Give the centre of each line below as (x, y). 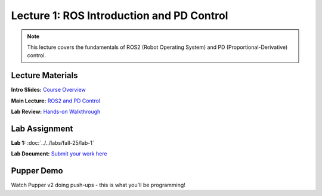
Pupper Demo (37, 171)
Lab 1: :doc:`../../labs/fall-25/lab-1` (53, 142)
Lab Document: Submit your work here (59, 154)
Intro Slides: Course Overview (48, 90)
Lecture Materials (44, 75)
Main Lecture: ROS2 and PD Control (56, 101)
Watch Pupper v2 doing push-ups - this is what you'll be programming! (98, 185)
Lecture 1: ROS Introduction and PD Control (120, 15)
